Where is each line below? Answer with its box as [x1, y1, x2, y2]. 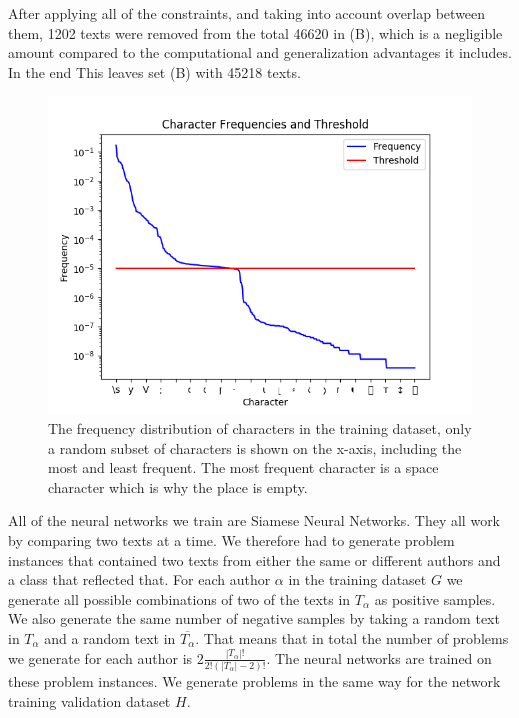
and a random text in [44, 627, 176, 648]
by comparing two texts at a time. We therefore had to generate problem [8, 529, 455, 550]
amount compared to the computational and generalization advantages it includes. [8, 42, 512, 63]
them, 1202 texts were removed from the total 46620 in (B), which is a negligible [8, 22, 503, 43]
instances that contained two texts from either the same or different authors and [8, 549, 501, 570]
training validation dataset [8, 690, 171, 711]
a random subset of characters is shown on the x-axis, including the [48, 437, 462, 458]
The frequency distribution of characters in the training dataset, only [48, 417, 472, 438]
